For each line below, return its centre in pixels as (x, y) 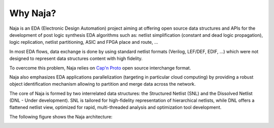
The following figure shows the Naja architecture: (61, 116)
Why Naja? (33, 13)
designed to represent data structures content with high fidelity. (76, 58)
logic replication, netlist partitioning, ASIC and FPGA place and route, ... (84, 42)
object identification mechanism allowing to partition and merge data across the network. (102, 84)
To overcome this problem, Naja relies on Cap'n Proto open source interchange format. (100, 68)
